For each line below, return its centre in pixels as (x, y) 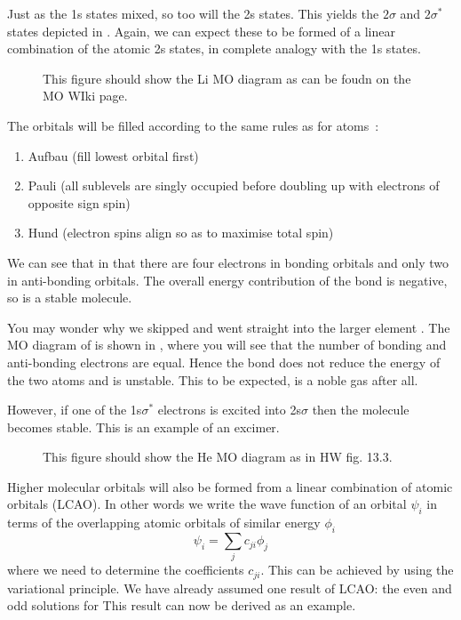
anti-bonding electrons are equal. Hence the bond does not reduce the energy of (224, 362)
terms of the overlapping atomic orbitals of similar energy (164, 523)
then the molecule (361, 410)
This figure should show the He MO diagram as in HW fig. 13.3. (218, 457)
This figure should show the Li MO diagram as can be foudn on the (227, 78)
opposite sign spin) (79, 202)
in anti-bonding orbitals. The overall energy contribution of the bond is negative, (227, 280)
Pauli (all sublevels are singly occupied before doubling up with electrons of (234, 185)
